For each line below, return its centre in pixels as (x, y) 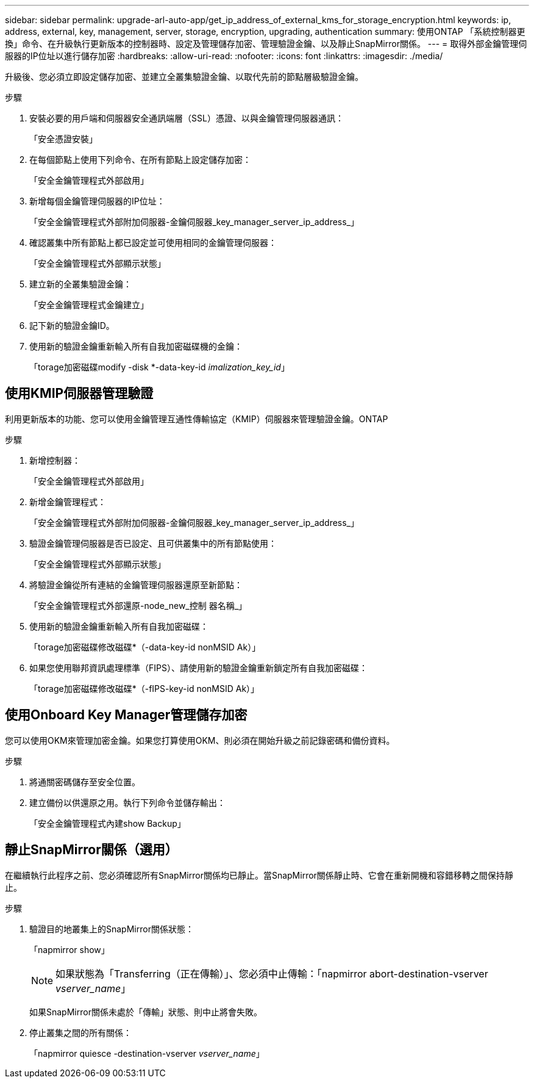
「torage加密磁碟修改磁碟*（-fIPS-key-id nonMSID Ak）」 (144, 688)
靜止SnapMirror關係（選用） (91, 850)
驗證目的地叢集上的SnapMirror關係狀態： (112, 929)
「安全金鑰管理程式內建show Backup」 (108, 823)
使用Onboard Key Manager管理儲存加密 (126, 715)
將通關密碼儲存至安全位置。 (85, 782)
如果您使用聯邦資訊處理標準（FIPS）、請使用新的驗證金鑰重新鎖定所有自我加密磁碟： (198, 667)
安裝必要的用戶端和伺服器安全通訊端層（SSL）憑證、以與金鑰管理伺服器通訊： (187, 118)
